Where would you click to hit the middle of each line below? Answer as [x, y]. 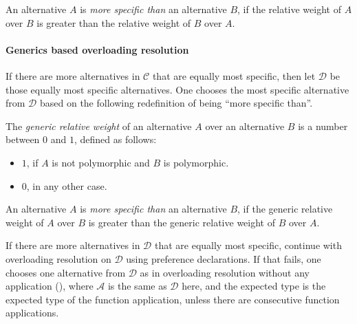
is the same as [137, 286]
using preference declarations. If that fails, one [224, 258]
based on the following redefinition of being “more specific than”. [176, 103]
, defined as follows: [115, 139]
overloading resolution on [58, 258]
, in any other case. [67, 185]
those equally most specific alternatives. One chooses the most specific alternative [177, 89]
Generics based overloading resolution [97, 49]
